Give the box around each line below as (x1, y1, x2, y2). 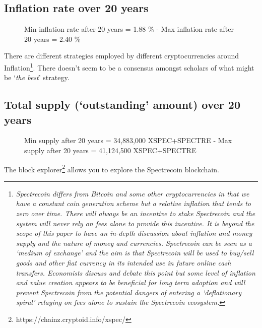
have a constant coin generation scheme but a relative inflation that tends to (16, 198, 251, 209)
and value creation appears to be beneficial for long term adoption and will (16, 277, 245, 288)
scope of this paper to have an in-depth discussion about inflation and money (16, 228, 252, 238)
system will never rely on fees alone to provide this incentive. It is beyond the (16, 218, 254, 228)
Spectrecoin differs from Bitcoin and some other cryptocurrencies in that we (16, 188, 249, 199)
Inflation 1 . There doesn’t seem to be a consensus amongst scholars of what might (4, 60, 254, 73)
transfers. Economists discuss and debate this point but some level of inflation (16, 267, 255, 278)
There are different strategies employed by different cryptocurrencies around (4, 50, 239, 61)
